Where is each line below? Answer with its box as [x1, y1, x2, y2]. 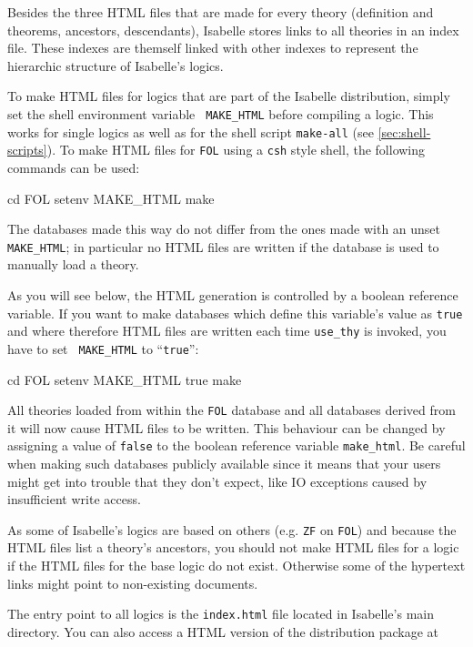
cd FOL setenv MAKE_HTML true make [7, 369, 242, 389]
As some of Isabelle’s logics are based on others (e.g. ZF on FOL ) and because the [7, 520, 457, 539]
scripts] [7, 140, 47, 159]
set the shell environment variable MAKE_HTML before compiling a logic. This [7, 104, 434, 123]
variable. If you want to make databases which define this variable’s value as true [7, 303, 463, 322]
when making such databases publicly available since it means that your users [7, 454, 441, 473]
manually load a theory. [7, 255, 139, 274]
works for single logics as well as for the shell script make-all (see [7, 122, 374, 141]
